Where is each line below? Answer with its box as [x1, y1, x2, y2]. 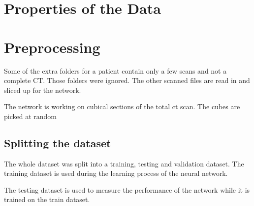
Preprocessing [4, 37, 100, 57]
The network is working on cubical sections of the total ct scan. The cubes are [4, 101, 240, 112]
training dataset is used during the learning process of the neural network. [4, 168, 228, 178]
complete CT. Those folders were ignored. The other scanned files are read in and [4, 75, 250, 85]
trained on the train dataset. [4, 194, 90, 205]
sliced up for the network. [4, 84, 81, 95]
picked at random [4, 111, 57, 121]
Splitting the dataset [4, 135, 111, 150]
